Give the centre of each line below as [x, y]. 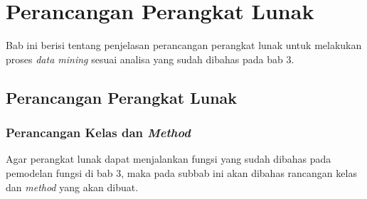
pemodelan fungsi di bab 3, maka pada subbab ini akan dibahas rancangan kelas [181, 172]
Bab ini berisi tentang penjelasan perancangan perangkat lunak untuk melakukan [184, 45]
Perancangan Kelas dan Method [98, 133]
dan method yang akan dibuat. [72, 187]
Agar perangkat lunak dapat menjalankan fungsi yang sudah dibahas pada [169, 159]
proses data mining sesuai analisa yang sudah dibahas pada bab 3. [150, 59]
